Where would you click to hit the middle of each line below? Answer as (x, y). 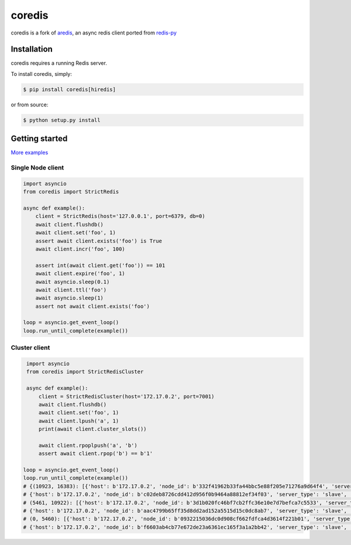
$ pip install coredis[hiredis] (70, 89)
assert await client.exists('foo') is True (99, 241)
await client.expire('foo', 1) (80, 274)
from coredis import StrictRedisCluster (85, 372)
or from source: (30, 105)
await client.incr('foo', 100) (80, 249)
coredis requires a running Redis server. (59, 63)
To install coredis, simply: (42, 74)
